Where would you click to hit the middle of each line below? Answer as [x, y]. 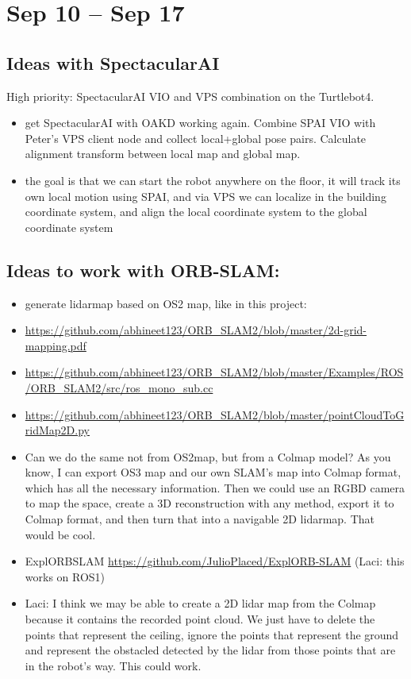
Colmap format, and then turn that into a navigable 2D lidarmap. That [200, 519]
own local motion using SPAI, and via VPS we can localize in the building [205, 196]
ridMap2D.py [57, 430]
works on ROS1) [65, 576]
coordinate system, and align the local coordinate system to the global [196, 212]
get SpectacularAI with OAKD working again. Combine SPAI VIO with [200, 123]
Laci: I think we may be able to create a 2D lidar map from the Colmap [200, 603]
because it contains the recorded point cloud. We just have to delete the [200, 619]
